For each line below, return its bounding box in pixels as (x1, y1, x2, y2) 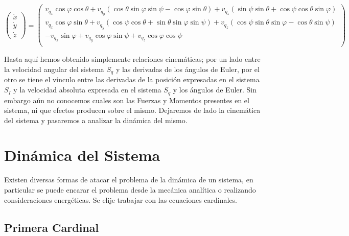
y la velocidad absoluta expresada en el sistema (13, 84, 161, 95)
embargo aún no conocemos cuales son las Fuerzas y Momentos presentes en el (4, 95, 249, 105)
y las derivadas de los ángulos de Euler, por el (115, 64, 260, 74)
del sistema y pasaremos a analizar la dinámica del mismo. (4, 114, 188, 125)
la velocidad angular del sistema (4, 64, 104, 74)
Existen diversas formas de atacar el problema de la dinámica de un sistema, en (4, 174, 253, 185)
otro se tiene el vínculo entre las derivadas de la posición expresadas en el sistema (4, 74, 260, 85)
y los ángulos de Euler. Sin (173, 84, 257, 95)
